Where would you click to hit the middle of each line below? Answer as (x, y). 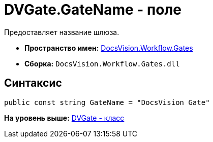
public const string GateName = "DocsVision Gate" (107, 102)
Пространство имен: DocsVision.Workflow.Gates (109, 48)
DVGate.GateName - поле (93, 10)
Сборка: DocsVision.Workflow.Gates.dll (102, 63)
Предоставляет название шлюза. (62, 32)
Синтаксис (33, 83)
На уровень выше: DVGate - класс (64, 118)
